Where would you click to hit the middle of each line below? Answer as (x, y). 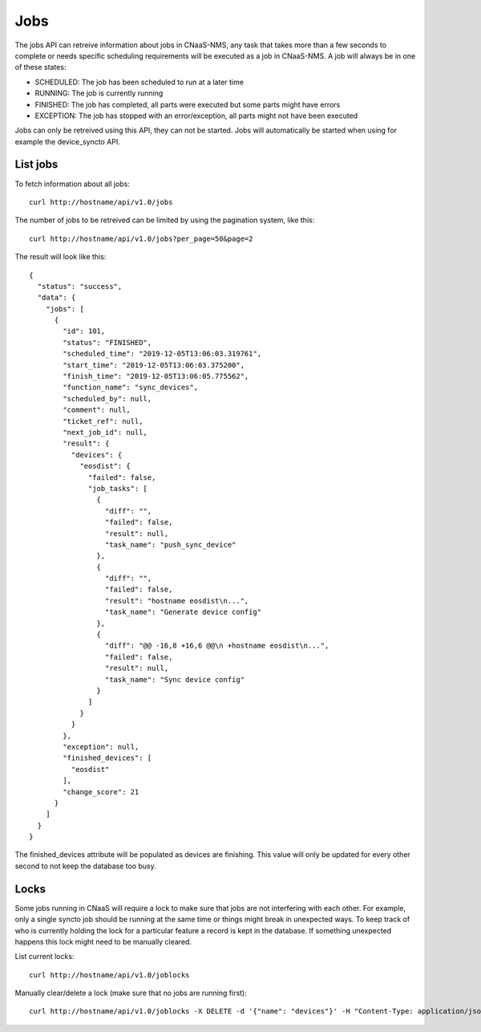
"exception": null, (101, 747)
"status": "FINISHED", (107, 342)
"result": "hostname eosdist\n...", (177, 601)
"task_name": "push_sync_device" (170, 544)
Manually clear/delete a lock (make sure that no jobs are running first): (131, 993)
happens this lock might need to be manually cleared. (103, 941)
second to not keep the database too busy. (85, 866)
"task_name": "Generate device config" (183, 612)
